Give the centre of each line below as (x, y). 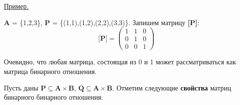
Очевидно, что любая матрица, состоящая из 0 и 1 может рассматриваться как (120, 62)
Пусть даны (21, 87)
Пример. (16, 6)
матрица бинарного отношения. (50, 71)
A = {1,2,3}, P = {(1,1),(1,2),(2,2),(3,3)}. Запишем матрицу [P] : (102, 22)
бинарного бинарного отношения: (54, 97)
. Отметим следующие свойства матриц (172, 87)
